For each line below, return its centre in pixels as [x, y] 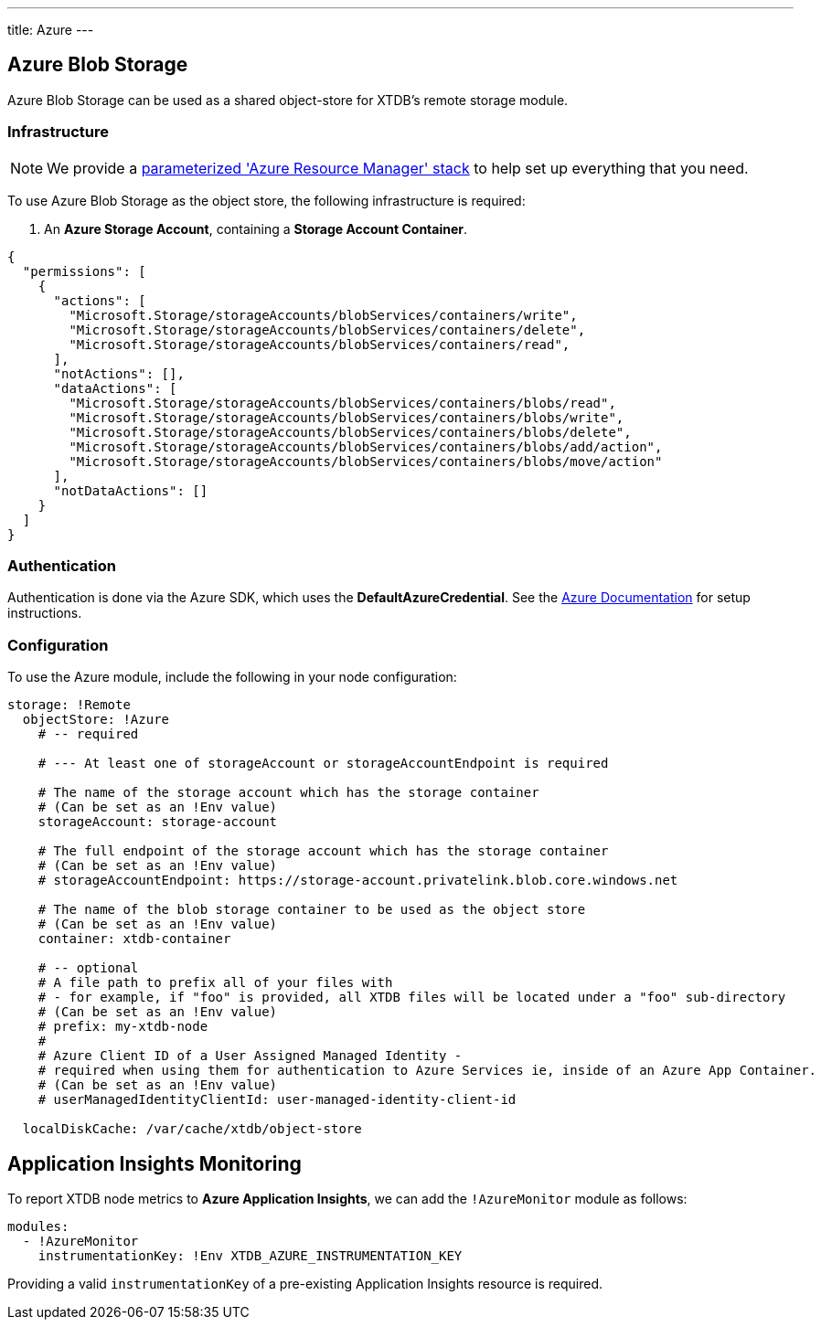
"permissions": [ [84, 271]
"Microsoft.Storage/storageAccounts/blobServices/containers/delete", [327, 329]
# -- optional [88, 968]
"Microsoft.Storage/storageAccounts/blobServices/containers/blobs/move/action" [366, 461]
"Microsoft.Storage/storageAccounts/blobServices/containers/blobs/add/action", [366, 446]
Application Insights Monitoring [155, 1163]
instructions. [45, 613]
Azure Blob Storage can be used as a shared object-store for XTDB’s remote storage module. [288, 100]
